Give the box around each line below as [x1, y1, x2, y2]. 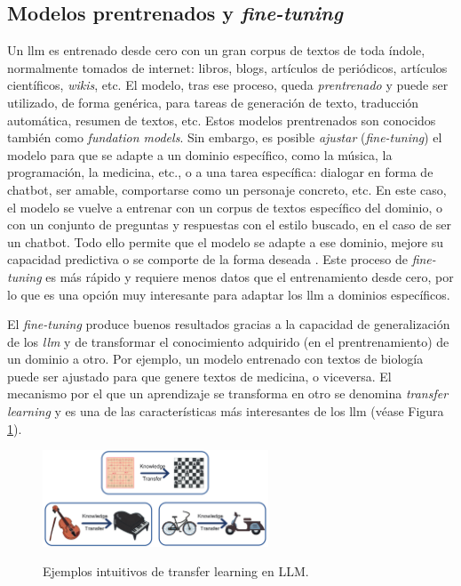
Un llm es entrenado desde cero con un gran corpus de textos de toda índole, [7, 41, 425, 60]
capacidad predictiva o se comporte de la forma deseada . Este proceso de [7, 250, 408, 269]
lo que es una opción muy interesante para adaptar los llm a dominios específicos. [7, 285, 450, 303]
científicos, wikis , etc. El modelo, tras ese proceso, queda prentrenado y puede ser [7, 76, 449, 94]
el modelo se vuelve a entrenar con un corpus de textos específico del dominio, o [7, 197, 442, 216]
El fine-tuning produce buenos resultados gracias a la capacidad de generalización [7, 315, 450, 333]
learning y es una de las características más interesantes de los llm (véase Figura [7, 402, 444, 421]
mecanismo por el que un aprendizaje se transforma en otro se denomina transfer [7, 384, 449, 403]
